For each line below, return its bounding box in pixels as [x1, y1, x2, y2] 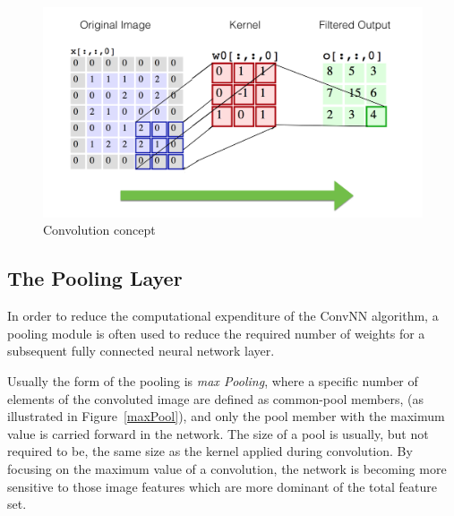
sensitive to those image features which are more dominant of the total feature [7, 477, 437, 495]
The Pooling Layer [7, 264, 183, 292]
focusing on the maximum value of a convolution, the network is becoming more [7, 459, 447, 477]
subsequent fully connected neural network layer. [7, 341, 275, 360]
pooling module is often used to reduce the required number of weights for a [7, 323, 425, 342]
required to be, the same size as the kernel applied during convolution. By [7, 442, 413, 460]
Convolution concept [43, 220, 156, 239]
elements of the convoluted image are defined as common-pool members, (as [7, 389, 424, 408]
